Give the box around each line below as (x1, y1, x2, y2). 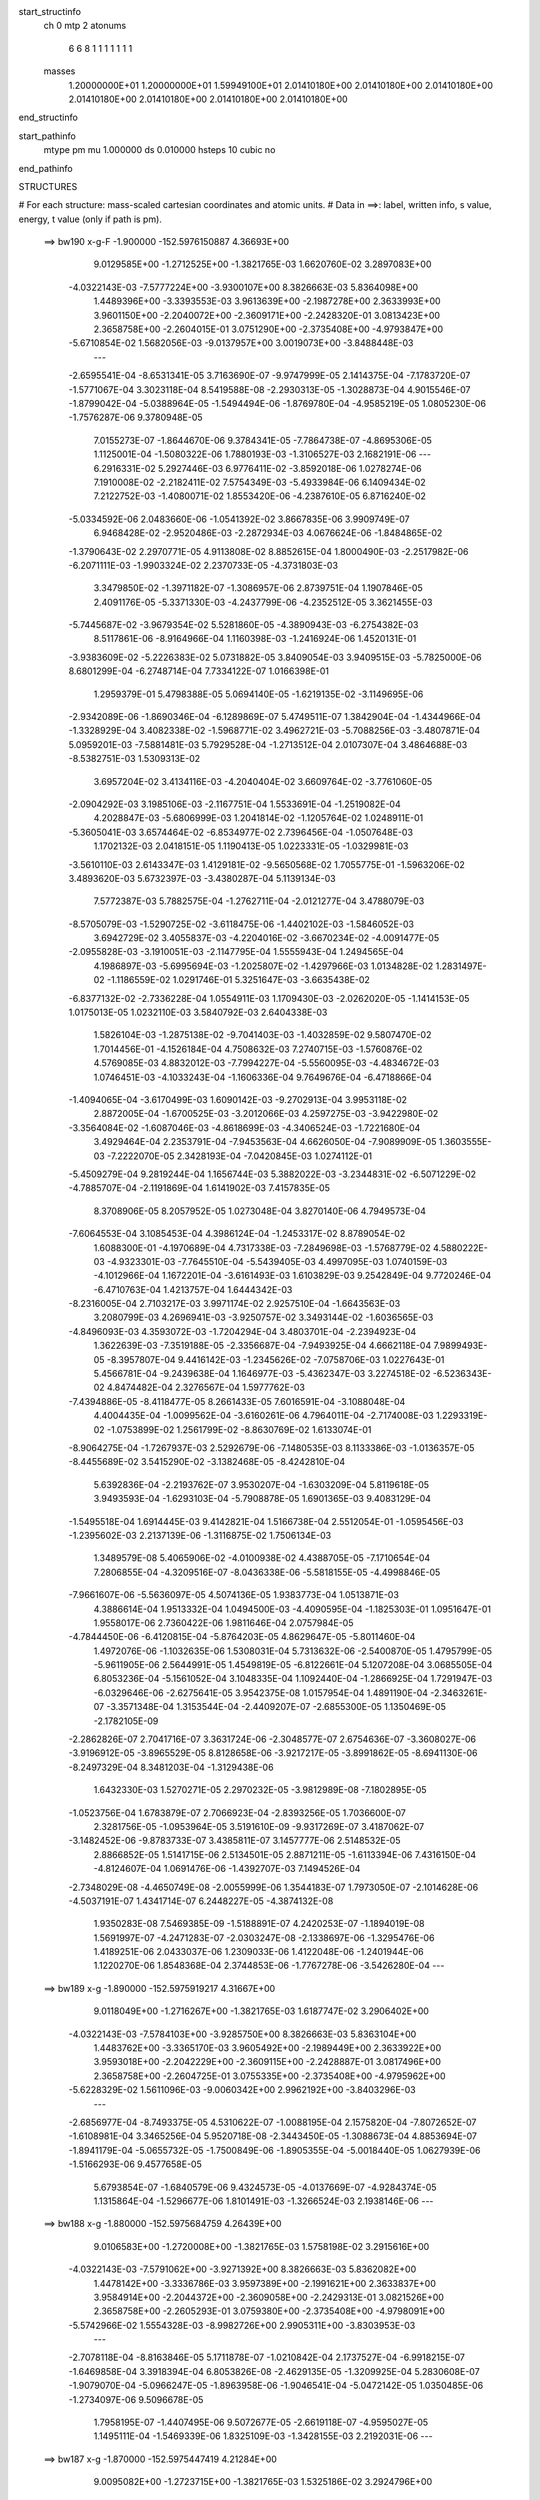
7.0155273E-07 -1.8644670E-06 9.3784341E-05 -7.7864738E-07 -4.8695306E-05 (93, 434, 432, 446)
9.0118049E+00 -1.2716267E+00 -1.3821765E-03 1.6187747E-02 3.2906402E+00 (93, 2005, 430, 2017)
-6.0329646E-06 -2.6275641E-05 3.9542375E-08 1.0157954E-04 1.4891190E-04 (93, 1686, 429, 1699)
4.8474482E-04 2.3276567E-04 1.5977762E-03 (106, 1381, 305, 1394)
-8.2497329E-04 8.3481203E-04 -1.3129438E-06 (68, 1761, 274, 1773)
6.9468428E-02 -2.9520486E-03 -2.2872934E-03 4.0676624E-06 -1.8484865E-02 (93, 527, 443, 539)
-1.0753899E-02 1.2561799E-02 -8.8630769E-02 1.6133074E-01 (106, 1423, 372, 1435)
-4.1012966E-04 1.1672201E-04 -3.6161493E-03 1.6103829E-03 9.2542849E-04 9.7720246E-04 (93, 1270, 492, 1282)
